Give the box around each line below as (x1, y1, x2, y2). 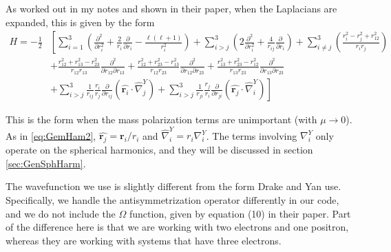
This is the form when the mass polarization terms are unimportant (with (6, 112, 317, 127)
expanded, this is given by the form (6, 14, 155, 29)
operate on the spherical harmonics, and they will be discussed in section (6, 143, 313, 157)
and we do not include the (6, 206, 116, 220)
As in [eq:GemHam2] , (6, 128, 96, 143)
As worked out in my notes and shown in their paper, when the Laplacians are (6, 1, 337, 15)
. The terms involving (206, 128, 297, 143)
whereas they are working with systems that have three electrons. (6, 233, 282, 247)
